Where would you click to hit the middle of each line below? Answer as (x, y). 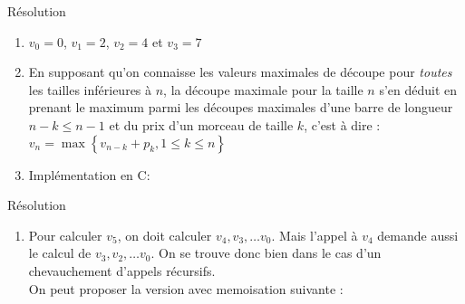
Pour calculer (65, 235)
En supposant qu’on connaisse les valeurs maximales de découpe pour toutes (240, 72)
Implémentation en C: (89, 174)
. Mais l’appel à (315, 235)
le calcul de (60, 253)
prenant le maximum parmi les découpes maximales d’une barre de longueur (241, 107)
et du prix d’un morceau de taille (201, 124)
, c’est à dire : (342, 124)
